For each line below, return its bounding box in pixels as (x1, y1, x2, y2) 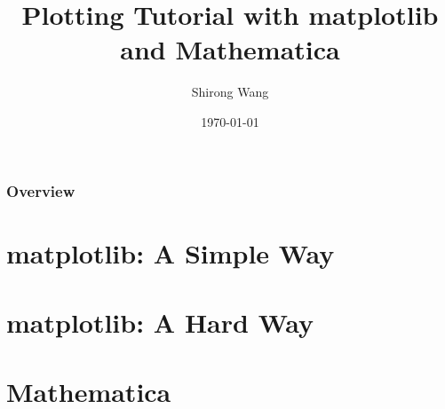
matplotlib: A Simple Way (6, 234, 335, 271)
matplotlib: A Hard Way (6, 303, 314, 340)
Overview (6, 179, 75, 201)
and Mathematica (120, 31, 340, 67)
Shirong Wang (191, 83, 269, 101)
